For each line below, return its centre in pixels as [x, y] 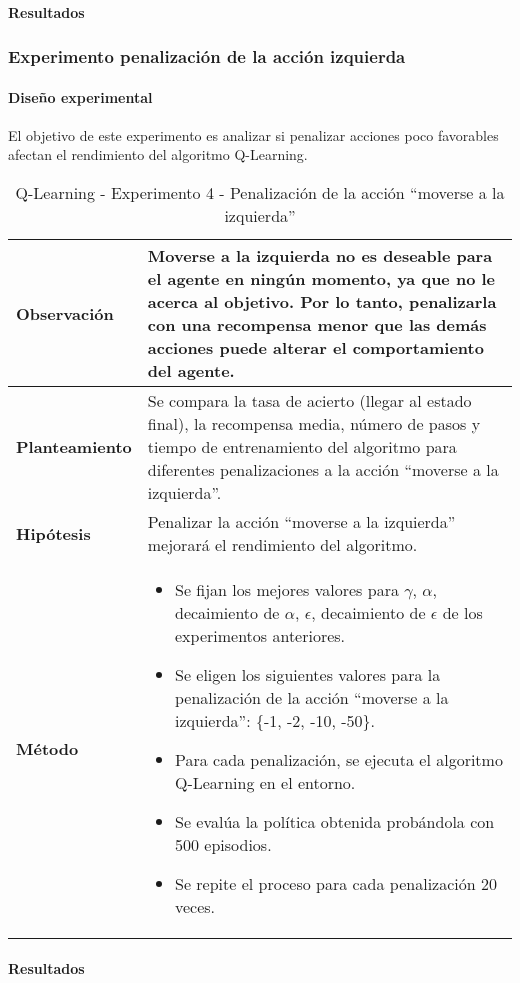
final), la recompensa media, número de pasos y [314, 424]
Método [47, 748]
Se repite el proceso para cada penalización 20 [335, 884]
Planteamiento [74, 447]
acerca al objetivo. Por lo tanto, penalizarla [322, 302]
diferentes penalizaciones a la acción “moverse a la [323, 470]
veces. [195, 907]
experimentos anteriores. [260, 636]
